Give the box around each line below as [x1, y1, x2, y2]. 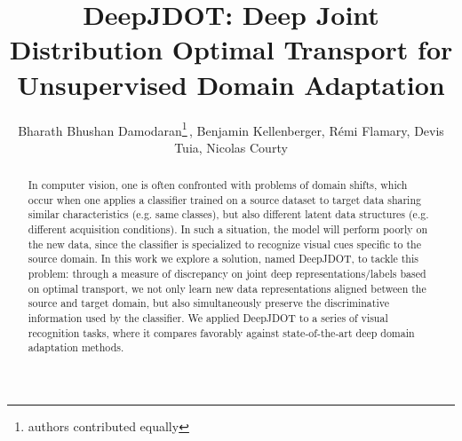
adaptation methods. [28, 340, 124, 355]
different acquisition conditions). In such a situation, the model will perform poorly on [28, 222, 428, 237]
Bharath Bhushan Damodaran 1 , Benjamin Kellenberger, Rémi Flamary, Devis [18, 118, 444, 139]
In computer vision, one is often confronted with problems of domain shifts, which [28, 177, 408, 193]
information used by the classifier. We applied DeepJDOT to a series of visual [28, 311, 388, 326]
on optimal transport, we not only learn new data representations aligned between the [28, 280, 426, 295]
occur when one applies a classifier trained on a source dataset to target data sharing [28, 192, 421, 207]
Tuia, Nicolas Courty [174, 138, 288, 156]
